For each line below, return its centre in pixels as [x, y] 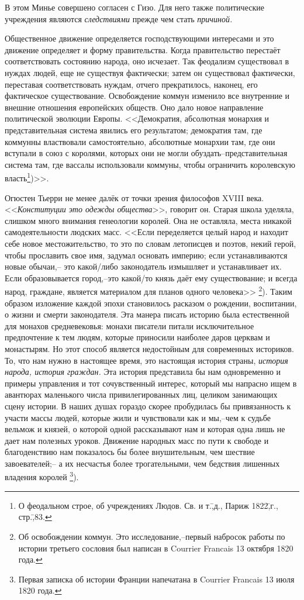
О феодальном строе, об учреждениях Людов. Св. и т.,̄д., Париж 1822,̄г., [148, 505]
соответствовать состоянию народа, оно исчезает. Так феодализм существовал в [147, 61]
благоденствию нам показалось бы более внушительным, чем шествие [130, 452]
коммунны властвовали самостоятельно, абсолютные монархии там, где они [140, 141]
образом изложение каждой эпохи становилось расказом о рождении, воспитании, [151, 303]
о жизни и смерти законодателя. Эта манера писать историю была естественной [147, 314]
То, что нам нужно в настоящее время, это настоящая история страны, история [146, 360]
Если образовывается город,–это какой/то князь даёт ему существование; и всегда [151, 277]
